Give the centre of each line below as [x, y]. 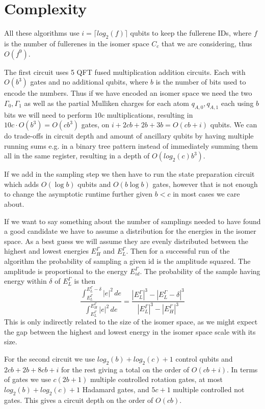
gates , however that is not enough [205, 184]
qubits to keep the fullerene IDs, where [191, 33]
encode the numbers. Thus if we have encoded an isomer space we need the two [128, 93]
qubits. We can [234, 125]
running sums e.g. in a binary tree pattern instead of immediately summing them [131, 145]
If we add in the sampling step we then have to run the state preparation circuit [129, 174]
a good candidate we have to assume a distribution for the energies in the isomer [130, 231]
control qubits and [204, 359]
